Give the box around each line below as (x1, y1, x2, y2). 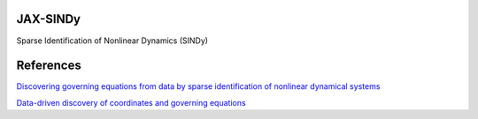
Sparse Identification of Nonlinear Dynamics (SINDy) (16, 35, 208, 46)
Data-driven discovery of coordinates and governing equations (16, 97, 247, 108)
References (16, 58, 81, 73)
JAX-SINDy (16, 11, 81, 26)
